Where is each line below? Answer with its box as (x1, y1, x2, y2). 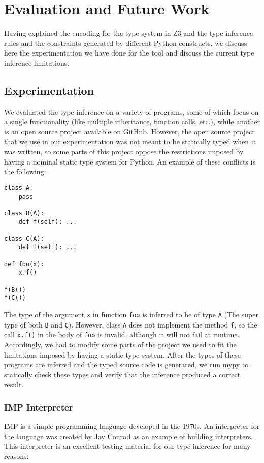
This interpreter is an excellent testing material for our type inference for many (4, 441, 251, 451)
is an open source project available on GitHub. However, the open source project (4, 126, 255, 137)
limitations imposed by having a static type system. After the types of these (4, 349, 241, 360)
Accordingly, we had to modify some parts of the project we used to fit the (4, 339, 237, 350)
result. (4, 379, 24, 390)
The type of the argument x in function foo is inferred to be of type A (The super (4, 309, 258, 320)
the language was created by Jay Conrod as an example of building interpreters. (4, 430, 253, 441)
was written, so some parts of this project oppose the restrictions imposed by (4, 146, 244, 157)
